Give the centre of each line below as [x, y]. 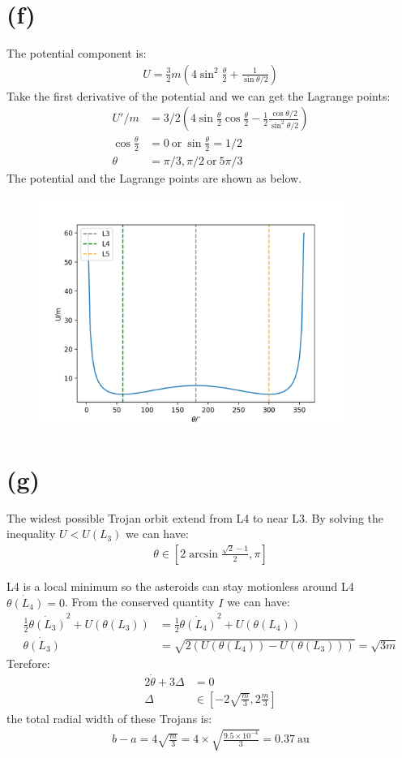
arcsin [204, 554]
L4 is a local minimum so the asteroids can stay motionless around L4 [180, 586]
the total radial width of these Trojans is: [109, 718]
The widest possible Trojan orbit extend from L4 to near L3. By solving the [195, 517]
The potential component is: [77, 53]
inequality [31, 534]
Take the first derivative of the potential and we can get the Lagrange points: [199, 95]
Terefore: [28, 663]
